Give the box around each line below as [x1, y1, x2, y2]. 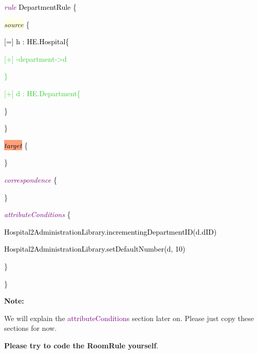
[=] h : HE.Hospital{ [4, 36, 69, 47]
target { [4, 139, 28, 150]
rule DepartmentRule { [4, 2, 77, 12]
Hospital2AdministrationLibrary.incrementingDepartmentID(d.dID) [4, 226, 217, 237]
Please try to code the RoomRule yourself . [4, 340, 159, 350]
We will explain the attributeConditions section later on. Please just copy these [4, 312, 254, 323]
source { [4, 19, 30, 29]
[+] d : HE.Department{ [4, 87, 81, 98]
